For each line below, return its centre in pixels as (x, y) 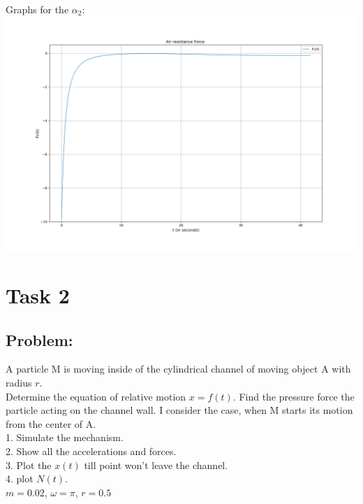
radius (19, 383)
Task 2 (38, 295)
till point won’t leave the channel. (156, 465)
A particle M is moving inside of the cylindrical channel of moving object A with (178, 369)
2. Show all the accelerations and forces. (91, 451)
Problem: (39, 339)
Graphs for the (37, 9)
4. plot (20, 478)
